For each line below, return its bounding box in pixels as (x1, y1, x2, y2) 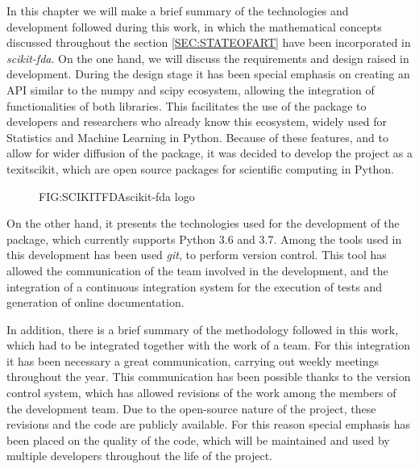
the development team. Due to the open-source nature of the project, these (6, 400, 376, 417)
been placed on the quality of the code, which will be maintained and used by (6, 431, 390, 448)
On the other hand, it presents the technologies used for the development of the (6, 215, 400, 232)
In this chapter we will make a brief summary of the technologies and (6, 2, 349, 19)
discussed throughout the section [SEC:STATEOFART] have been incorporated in (6, 34, 411, 51)
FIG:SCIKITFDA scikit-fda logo (39, 187, 195, 204)
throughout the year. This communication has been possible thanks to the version (6, 368, 411, 385)
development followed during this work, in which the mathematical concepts (6, 18, 382, 35)
